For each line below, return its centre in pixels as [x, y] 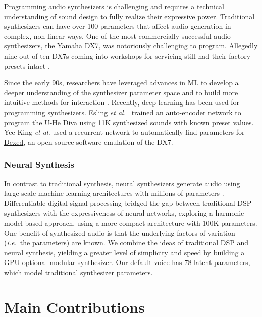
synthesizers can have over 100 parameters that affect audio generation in [118, 26]
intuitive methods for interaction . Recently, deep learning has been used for [122, 102]
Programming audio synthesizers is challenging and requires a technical [114, 6]
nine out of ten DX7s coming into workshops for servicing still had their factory [127, 55]
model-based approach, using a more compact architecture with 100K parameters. [131, 222]
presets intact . [27, 65]
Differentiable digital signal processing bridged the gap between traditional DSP [128, 203]
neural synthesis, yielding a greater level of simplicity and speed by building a [124, 252]
